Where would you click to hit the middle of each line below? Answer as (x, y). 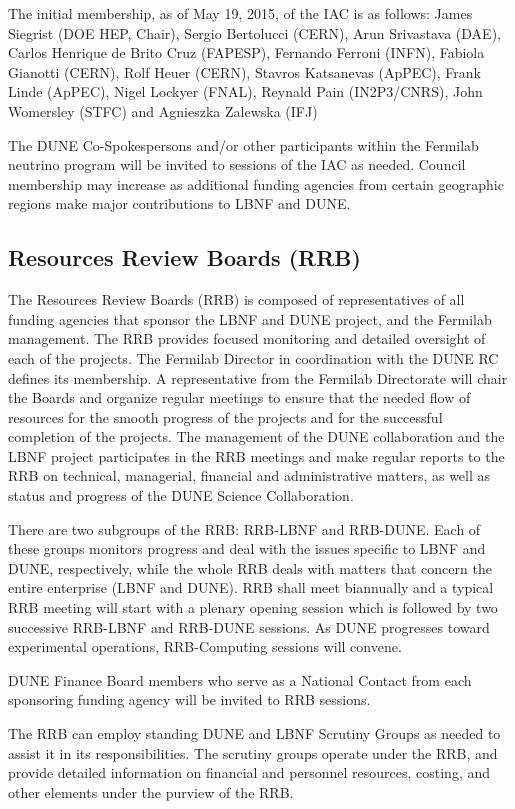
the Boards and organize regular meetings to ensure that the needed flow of (239, 397)
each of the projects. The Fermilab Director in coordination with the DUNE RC (253, 357)
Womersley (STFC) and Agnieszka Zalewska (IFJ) (163, 110)
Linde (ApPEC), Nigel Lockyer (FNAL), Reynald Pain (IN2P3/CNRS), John (245, 91)
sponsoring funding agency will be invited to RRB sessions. (189, 699)
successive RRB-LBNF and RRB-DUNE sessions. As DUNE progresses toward (249, 626)
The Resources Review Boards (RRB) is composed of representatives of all (236, 299)
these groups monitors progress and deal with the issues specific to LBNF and (247, 548)
